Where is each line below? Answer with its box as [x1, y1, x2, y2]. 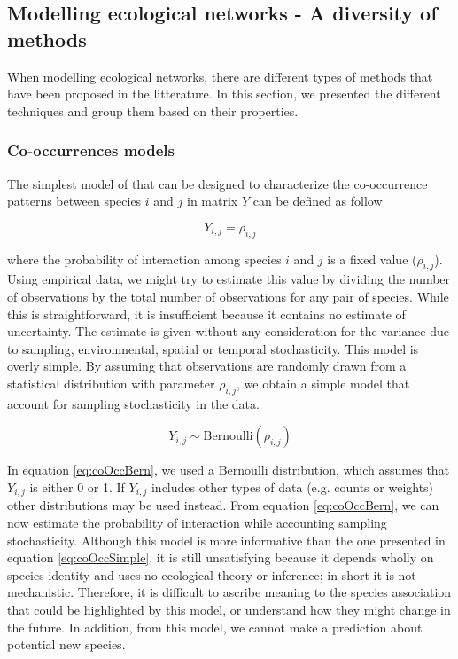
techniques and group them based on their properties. [7, 101, 299, 120]
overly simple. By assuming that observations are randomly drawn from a [7, 357, 407, 375]
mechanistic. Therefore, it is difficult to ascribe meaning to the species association [7, 583, 452, 601]
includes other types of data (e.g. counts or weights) [151, 477, 434, 496]
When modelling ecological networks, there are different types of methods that [7, 67, 433, 85]
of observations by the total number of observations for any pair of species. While [7, 286, 449, 305]
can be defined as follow [252, 192, 383, 210]
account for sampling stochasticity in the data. [7, 394, 260, 412]
